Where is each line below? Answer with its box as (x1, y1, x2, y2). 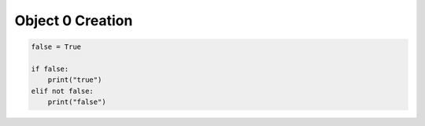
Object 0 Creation (14, 12, 133, 29)
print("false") (47, 98, 106, 106)
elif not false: (31, 87, 94, 95)
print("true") (47, 76, 102, 84)
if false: (31, 64, 69, 73)
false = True (31, 43, 82, 51)
